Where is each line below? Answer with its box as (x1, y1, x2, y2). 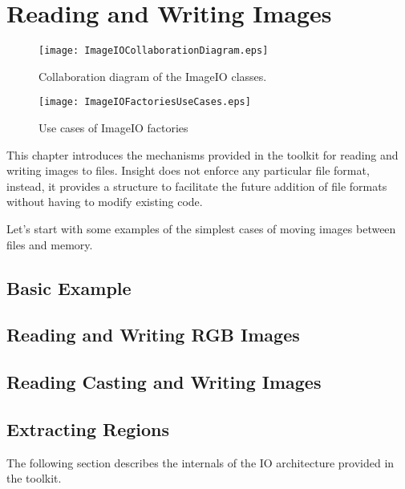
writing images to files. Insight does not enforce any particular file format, (6, 162, 370, 179)
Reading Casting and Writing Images (6, 370, 322, 394)
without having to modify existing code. (6, 193, 203, 210)
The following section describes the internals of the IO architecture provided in (6, 454, 395, 471)
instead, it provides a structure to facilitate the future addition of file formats (6, 177, 387, 194)
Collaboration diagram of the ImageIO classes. (38, 67, 267, 84)
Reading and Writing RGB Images (6, 322, 300, 347)
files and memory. (6, 236, 93, 253)
